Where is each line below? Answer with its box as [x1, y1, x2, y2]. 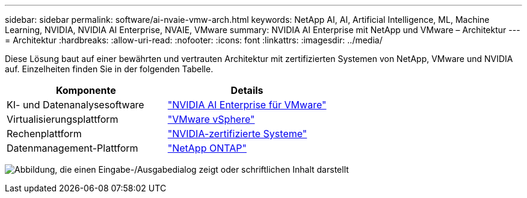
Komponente [55, 84, 116, 96]
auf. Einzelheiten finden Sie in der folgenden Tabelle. [5, 64, 214, 74]
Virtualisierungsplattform [7, 113, 119, 125]
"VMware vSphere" [167, 113, 255, 125]
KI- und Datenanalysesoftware [7, 99, 144, 111]
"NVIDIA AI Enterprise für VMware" [167, 99, 327, 111]
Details [230, 84, 263, 96]
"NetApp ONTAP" [167, 142, 247, 154]
